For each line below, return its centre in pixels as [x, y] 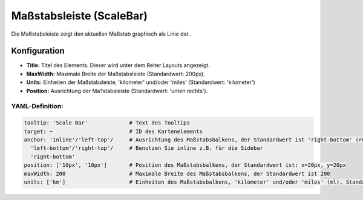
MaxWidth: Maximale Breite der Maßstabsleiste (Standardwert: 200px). [116, 74]
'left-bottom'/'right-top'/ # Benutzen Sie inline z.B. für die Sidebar [147, 148]
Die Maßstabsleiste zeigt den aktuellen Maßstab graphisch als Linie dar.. [101, 34]
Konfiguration [38, 51]
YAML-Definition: [37, 106]
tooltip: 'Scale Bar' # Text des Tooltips [107, 123]
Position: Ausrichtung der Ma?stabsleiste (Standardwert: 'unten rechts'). [117, 91]
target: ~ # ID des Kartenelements [113, 131]
